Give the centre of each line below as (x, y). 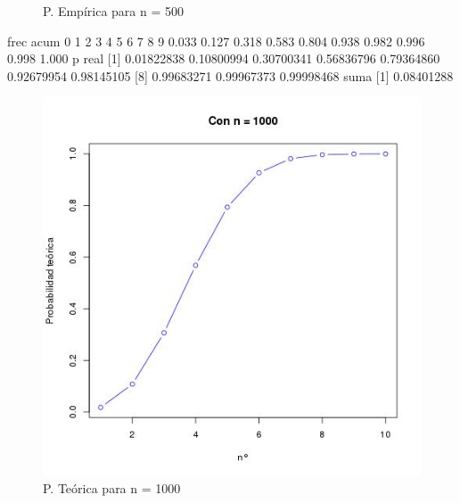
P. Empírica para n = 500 (113, 11)
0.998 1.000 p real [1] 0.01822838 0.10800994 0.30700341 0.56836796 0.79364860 (224, 58)
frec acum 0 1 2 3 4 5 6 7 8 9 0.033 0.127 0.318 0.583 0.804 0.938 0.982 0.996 (216, 41)
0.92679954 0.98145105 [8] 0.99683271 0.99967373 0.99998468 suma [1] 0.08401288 (230, 75)
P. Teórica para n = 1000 (112, 487)
